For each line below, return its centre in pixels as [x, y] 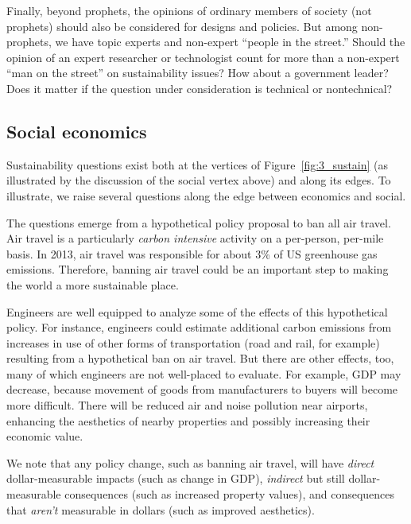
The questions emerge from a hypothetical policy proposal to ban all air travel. [199, 222]
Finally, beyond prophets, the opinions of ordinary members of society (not [189, 10]
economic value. [45, 436]
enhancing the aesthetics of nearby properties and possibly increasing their [188, 420]
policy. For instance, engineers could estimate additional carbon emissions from [199, 327]
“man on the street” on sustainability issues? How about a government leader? [198, 73]
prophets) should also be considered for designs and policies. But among [182, 26]
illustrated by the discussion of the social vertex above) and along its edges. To [199, 180]
